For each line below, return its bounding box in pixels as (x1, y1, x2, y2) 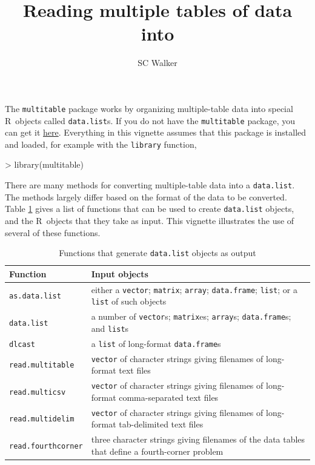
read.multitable (9, 361, 75, 370)
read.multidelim (9, 415, 75, 424)
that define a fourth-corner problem (91, 444, 224, 457)
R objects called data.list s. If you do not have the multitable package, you (5, 114, 295, 127)
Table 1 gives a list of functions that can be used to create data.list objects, (5, 202, 294, 215)
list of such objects (91, 295, 167, 308)
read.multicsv (9, 387, 66, 397)
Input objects (91, 267, 148, 280)
